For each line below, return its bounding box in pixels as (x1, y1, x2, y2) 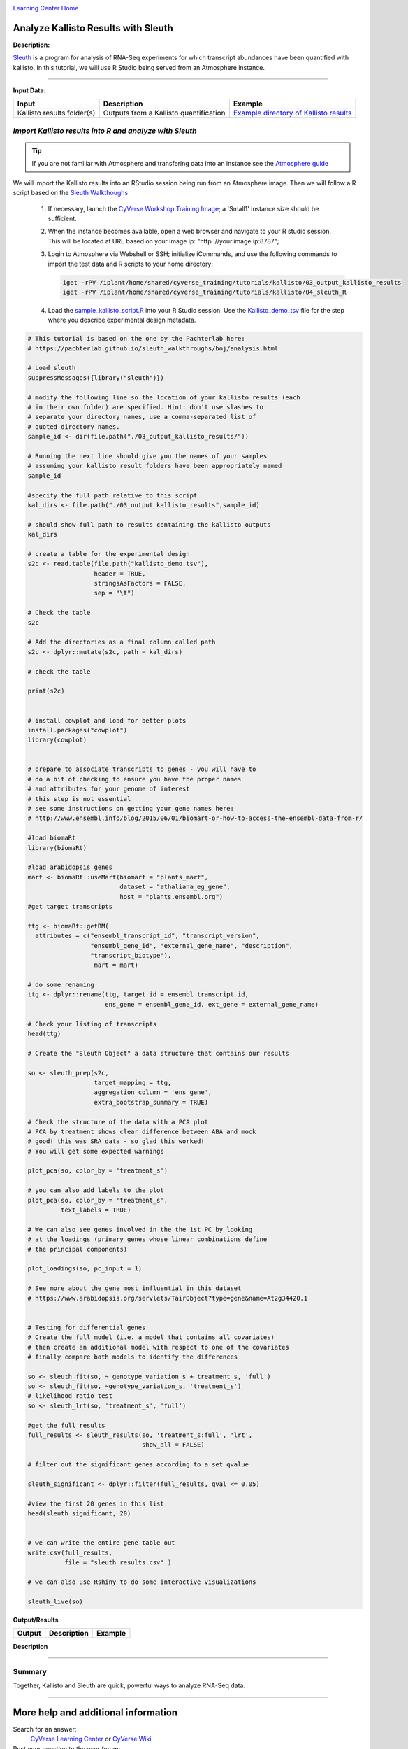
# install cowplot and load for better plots (27, 716, 187, 724)
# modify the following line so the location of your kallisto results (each (27, 393, 300, 402)
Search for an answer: (13, 1725, 77, 1734)
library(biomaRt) (27, 844, 87, 851)
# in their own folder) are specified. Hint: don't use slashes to (27, 403, 264, 411)
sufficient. (48, 214, 77, 222)
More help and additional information (13, 1707, 178, 1718)
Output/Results (13, 1615, 59, 1624)
